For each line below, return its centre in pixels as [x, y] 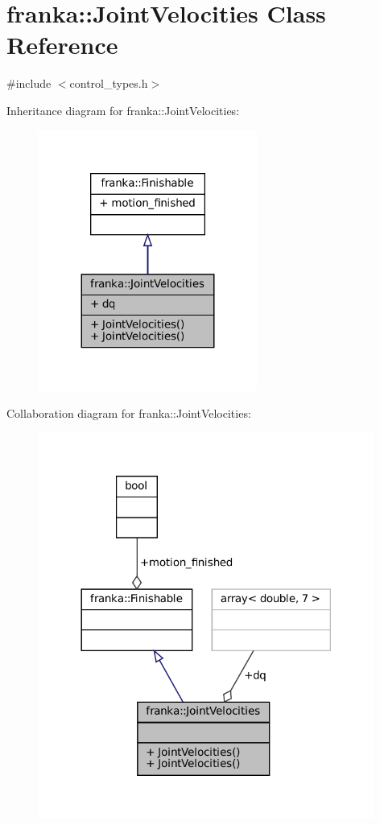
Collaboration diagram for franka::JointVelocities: [129, 413]
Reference [62, 45]
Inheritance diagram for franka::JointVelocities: [123, 110]
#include [29, 83]
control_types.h [109, 83]
